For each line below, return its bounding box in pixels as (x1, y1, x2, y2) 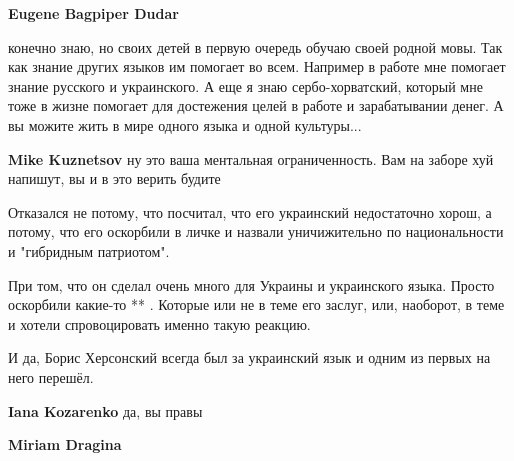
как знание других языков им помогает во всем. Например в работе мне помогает (8, 56, 506, 77)
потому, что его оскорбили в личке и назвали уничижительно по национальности (8, 221, 504, 242)
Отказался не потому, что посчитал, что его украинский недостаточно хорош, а (8, 201, 492, 222)
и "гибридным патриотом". (8, 240, 170, 261)
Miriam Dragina (8, 434, 122, 455)
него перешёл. (8, 366, 94, 387)
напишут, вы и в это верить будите (8, 168, 221, 189)
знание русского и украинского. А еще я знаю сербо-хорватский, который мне (8, 75, 483, 96)
